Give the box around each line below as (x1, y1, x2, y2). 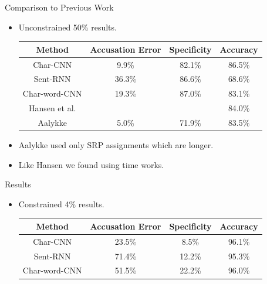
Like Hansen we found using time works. (18, 158, 164, 170)
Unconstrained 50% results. (18, 20, 117, 33)
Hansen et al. (28, 102, 76, 114)
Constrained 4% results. (18, 197, 104, 210)
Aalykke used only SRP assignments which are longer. (18, 139, 214, 150)
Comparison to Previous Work (5, 1, 114, 13)
